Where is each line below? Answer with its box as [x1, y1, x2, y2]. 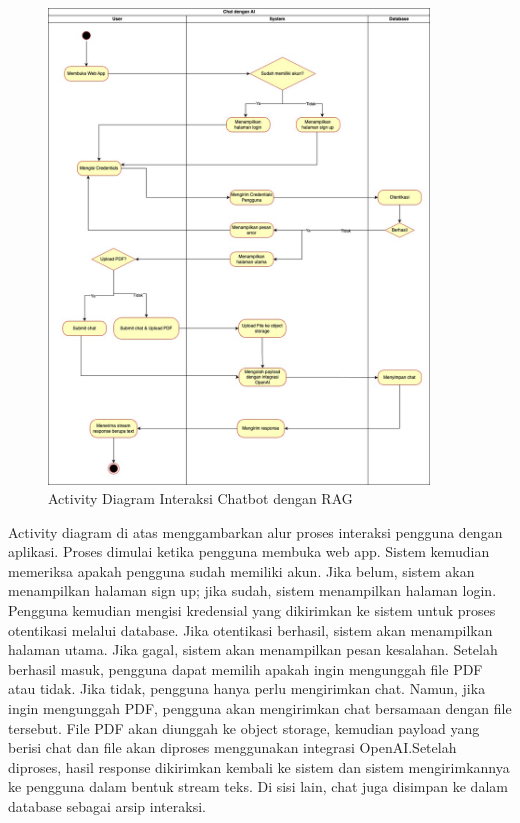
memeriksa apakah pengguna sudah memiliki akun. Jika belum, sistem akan [8, 560, 475, 581]
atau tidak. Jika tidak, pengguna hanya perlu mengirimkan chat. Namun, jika [8, 678, 486, 699]
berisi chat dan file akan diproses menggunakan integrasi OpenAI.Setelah [8, 737, 457, 758]
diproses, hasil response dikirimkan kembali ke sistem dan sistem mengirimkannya [8, 756, 510, 777]
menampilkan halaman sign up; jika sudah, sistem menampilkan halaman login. [8, 580, 497, 601]
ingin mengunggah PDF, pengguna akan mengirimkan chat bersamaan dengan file [8, 698, 512, 719]
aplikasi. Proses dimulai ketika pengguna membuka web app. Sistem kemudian [8, 541, 490, 562]
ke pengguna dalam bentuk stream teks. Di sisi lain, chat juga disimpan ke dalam [8, 776, 508, 797]
